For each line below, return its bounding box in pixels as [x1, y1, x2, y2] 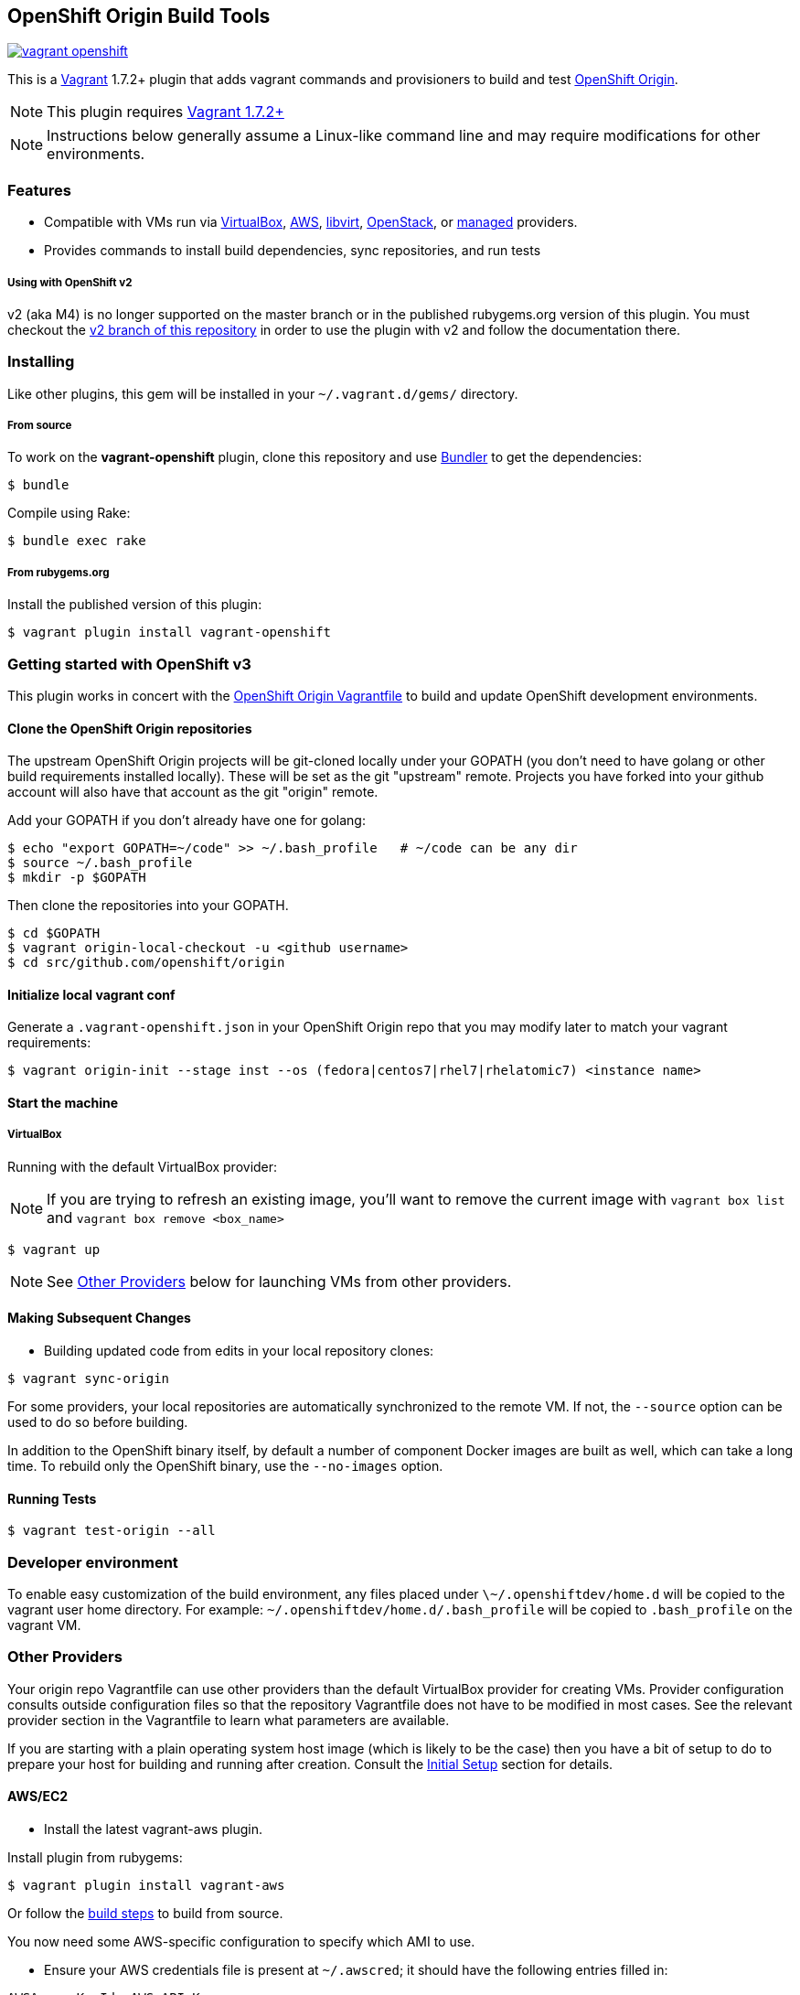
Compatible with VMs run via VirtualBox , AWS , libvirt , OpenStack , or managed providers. [44, 214, 578, 231]
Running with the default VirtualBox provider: [7, 1158, 278, 1174]
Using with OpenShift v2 [7, 275, 133, 289]
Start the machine [7, 1095, 119, 1111]
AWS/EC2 [7, 1788, 69, 1805]
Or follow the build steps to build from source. [7, 1905, 283, 1921]
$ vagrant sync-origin [7, 1371, 170, 1387]
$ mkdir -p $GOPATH [7, 870, 146, 885]
